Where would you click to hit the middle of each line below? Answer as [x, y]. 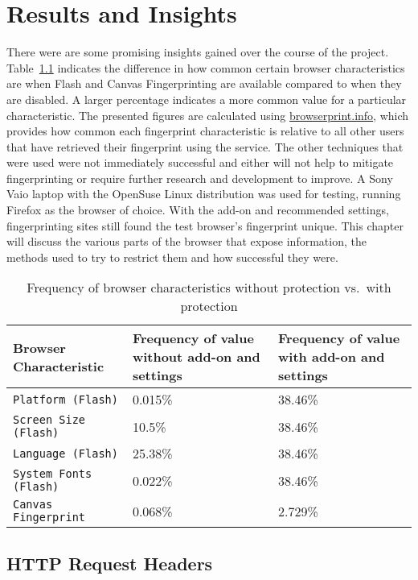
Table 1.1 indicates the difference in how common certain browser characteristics [206, 67]
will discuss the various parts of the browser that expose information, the [186, 241]
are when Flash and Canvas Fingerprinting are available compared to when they [204, 83]
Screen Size [49, 420]
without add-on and [196, 357]
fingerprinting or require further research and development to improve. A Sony [200, 178]
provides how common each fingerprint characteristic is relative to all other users [205, 131]
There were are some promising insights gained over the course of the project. [198, 52]
